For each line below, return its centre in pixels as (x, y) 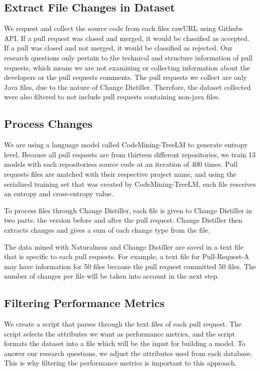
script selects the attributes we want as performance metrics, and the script (120, 333)
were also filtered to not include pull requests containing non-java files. (112, 97)
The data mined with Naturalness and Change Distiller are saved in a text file (124, 246)
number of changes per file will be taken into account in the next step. (112, 276)
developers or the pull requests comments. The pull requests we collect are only (125, 77)
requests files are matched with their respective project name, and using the (120, 174)
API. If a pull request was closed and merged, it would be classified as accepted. (127, 38)
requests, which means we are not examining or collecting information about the (127, 67)
